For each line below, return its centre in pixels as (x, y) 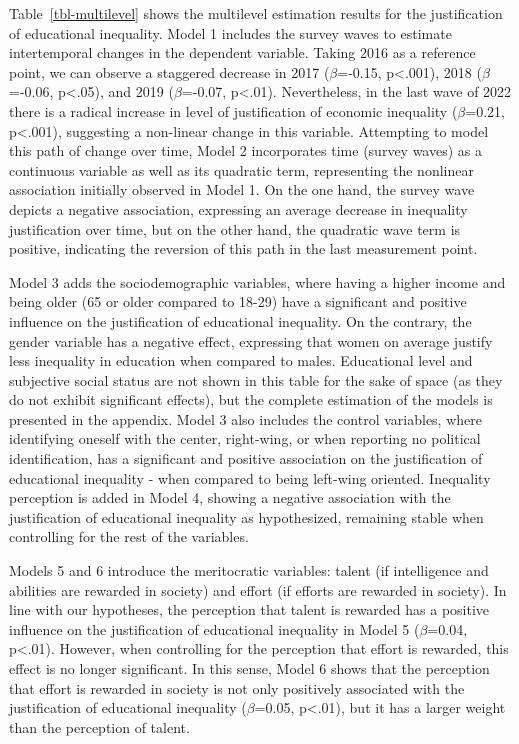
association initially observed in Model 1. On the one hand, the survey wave (242, 189)
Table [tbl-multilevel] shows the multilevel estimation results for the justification (256, 13)
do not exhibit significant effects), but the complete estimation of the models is (251, 399)
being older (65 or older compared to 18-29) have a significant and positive (238, 301)
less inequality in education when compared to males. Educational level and (241, 360)
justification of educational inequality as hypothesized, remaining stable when (246, 516)
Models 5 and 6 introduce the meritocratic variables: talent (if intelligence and (249, 570)
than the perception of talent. (99, 726)
